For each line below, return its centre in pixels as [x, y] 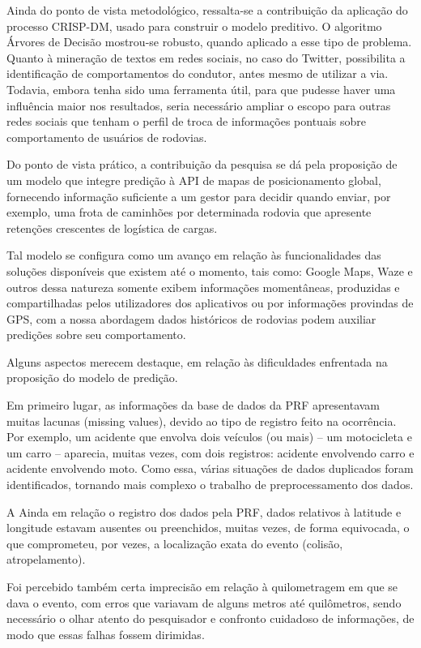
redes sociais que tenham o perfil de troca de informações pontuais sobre [186, 121]
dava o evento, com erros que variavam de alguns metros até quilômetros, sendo [204, 602]
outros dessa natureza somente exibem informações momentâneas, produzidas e [203, 287]
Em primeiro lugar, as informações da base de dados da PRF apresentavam [193, 405]
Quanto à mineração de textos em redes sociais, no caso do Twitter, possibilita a [206, 57]
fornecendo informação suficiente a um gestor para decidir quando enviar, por [199, 196]
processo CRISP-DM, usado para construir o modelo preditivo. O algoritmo [194, 26]
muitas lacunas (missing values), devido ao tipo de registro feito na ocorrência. [202, 421]
